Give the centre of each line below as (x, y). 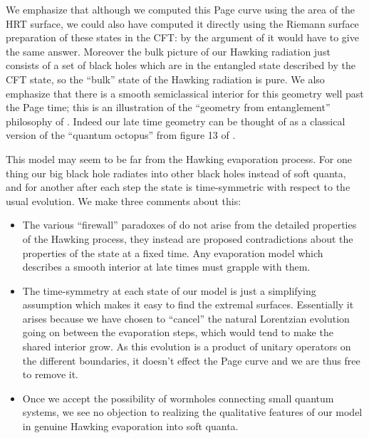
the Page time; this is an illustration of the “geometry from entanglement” (168, 107)
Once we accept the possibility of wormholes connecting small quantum (178, 398)
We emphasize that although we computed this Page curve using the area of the (181, 9)
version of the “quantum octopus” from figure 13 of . (121, 135)
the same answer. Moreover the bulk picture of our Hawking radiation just (168, 51)
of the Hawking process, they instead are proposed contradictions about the (188, 238)
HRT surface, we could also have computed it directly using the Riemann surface (182, 23)
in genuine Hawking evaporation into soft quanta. (130, 426)
